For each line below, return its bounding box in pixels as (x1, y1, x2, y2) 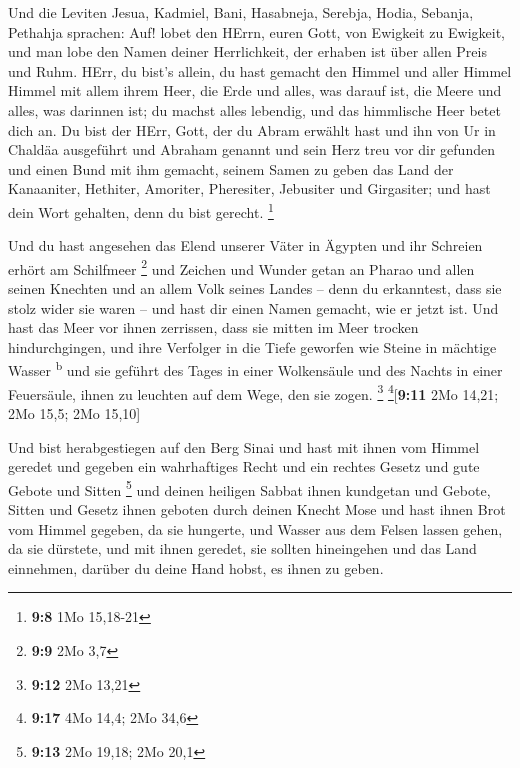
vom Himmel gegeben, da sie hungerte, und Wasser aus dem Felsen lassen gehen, (8, 518, 503, 539)
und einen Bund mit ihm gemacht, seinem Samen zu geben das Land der (8, 158, 454, 179)
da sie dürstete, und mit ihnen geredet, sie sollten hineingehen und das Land (8, 538, 477, 559)
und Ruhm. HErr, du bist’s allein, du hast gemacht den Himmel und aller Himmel (8, 60, 512, 81)
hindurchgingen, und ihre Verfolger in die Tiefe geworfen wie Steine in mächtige (8, 336, 497, 357)
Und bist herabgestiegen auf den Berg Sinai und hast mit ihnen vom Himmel (8, 436, 480, 457)
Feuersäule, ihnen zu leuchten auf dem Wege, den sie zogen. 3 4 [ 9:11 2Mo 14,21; (8, 380, 499, 404)
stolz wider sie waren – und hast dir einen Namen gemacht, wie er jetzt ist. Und (8, 297, 499, 318)
